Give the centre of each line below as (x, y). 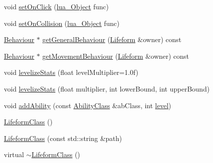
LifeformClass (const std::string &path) (63, 138)
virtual (14, 154)
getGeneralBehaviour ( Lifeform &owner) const (112, 39)
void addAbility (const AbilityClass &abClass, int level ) (88, 105)
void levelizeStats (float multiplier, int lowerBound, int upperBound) (107, 88)
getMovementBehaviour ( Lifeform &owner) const (116, 56)
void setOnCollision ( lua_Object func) (62, 23)
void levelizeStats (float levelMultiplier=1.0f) (71, 72)
